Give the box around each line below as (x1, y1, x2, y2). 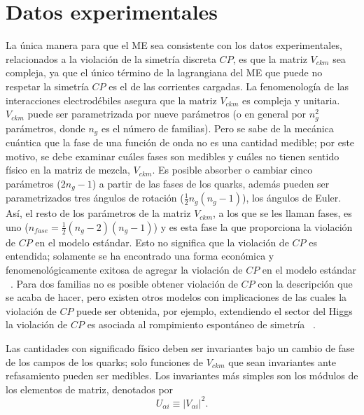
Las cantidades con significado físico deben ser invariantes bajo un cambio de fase (6, 340, 355, 355)
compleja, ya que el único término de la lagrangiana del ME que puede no (6, 65, 323, 80)
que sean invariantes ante (228, 354, 337, 369)
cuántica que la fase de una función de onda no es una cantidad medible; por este (6, 135, 355, 149)
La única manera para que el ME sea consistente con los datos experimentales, (6, 38, 342, 52)
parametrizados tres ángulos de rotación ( (6, 190, 184, 205)
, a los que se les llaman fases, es (213, 206, 352, 220)
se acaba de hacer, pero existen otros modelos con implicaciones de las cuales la (6, 290, 347, 304)
